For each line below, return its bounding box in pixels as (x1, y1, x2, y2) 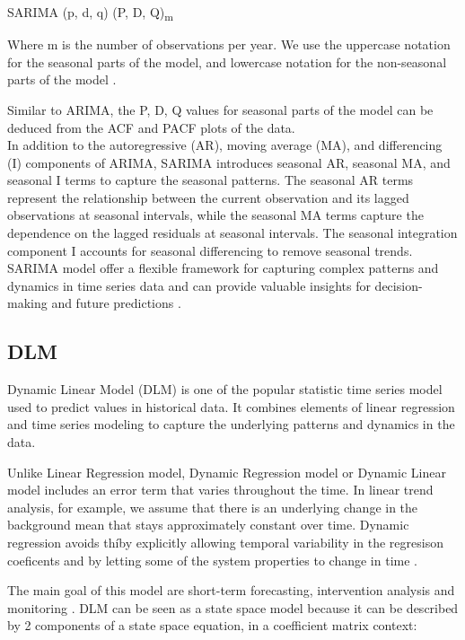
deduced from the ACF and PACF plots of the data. (7, 118, 295, 136)
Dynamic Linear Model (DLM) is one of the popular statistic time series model (7, 380, 443, 399)
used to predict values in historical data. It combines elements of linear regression (7, 397, 455, 416)
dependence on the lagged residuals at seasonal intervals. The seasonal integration (7, 224, 458, 242)
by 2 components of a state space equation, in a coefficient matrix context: (7, 616, 417, 635)
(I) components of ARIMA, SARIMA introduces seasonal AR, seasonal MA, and (7, 153, 451, 171)
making (7, 294, 48, 312)
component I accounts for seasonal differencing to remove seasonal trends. (7, 241, 413, 259)
